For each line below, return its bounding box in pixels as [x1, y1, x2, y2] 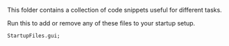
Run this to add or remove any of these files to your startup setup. [7, 19, 196, 27]
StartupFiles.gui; [7, 32, 60, 39]
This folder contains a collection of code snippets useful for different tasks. [7, 6, 222, 14]
